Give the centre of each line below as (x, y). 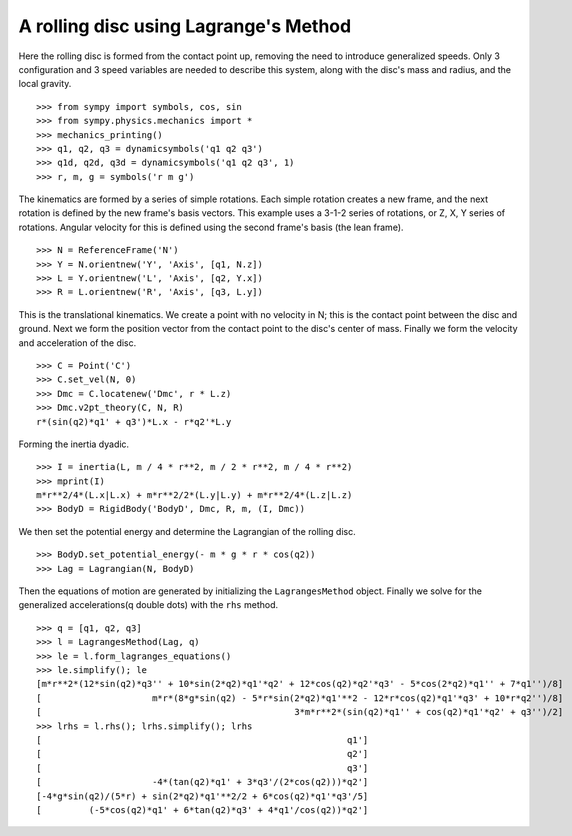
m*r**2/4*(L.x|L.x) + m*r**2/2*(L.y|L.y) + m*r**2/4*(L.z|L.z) (194, 495)
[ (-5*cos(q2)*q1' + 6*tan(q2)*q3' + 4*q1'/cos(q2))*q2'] (202, 809)
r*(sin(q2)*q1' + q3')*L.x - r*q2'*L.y (134, 421)
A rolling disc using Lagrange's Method (185, 26)
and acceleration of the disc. (77, 342)
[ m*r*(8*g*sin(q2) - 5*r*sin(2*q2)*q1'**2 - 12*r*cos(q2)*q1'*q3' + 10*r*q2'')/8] (300, 698)
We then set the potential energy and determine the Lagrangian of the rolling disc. (187, 531)
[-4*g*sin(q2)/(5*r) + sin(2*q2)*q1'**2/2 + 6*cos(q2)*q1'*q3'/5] (202, 796)
